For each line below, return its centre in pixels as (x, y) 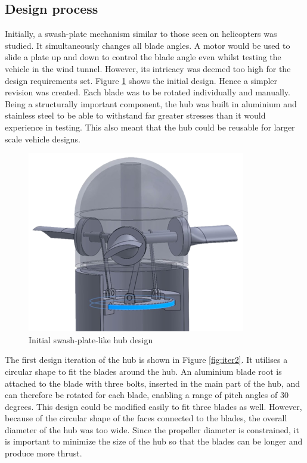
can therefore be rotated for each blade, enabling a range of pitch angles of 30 (147, 395)
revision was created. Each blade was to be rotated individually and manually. (148, 92)
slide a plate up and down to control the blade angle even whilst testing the (143, 57)
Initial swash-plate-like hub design (91, 339)
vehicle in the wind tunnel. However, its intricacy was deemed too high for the (148, 68)
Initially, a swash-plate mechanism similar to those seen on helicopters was (141, 34)
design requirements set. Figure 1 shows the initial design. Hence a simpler (141, 80)
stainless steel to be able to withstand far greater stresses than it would (135, 115)
